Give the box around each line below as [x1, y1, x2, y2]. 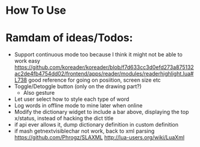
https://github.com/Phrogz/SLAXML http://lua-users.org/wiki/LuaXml [14, 134, 185, 141]
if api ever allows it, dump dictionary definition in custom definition [14, 121, 179, 128]
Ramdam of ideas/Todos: [5, 31, 133, 45]
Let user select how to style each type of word [14, 95, 129, 103]
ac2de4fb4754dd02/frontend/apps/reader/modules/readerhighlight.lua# [14, 70, 194, 77]
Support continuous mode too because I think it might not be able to [14, 51, 183, 58]
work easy [14, 58, 40, 65]
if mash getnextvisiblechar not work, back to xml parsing [14, 127, 155, 135]
